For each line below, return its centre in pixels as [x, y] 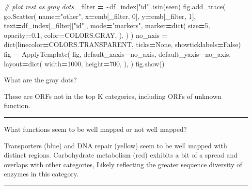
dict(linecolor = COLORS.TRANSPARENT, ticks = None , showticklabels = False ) [122, 44]
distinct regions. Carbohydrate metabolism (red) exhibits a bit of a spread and [121, 155]
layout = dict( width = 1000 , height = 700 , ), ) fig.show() [84, 63]
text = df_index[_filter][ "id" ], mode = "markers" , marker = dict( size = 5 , [107, 25]
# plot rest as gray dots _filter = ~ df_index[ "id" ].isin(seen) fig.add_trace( [115, 6]
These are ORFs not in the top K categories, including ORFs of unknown [113, 96]
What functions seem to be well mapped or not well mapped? [95, 129]
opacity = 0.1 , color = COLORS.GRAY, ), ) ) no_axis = [86, 35]
